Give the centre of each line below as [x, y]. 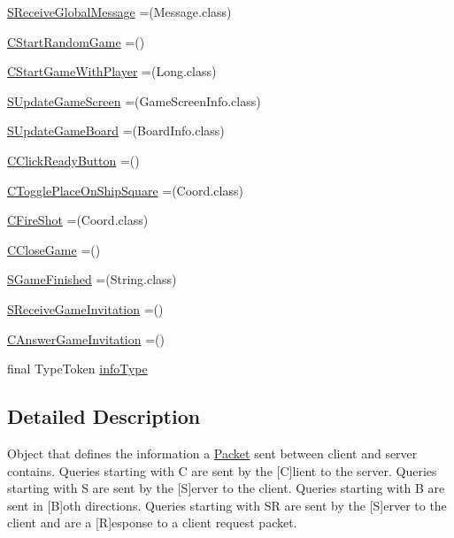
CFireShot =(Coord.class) [78, 220]
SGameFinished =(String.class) [92, 279]
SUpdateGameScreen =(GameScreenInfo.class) [134, 100]
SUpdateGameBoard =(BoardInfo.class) [116, 131]
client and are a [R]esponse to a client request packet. [152, 523]
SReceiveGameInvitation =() [85, 308]
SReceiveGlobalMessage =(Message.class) [119, 12]
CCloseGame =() [54, 249]
